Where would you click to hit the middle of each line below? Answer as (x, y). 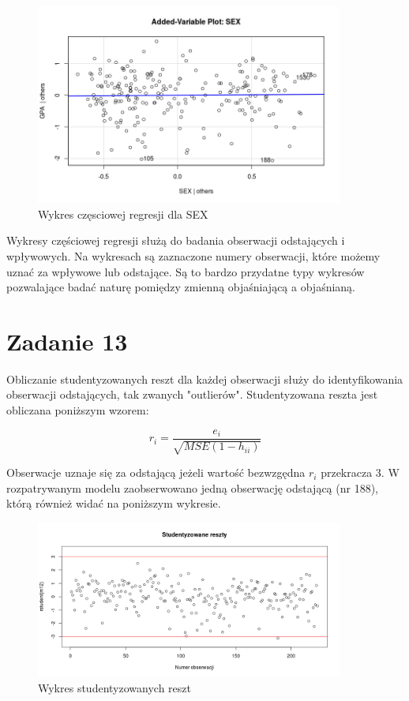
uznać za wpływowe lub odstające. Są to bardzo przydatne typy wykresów (186, 271)
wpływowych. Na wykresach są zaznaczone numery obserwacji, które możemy (193, 255)
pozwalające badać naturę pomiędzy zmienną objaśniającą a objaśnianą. (181, 287)
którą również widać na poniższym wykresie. (114, 503)
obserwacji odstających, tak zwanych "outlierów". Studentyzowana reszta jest (192, 394)
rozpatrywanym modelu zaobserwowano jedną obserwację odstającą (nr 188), (192, 487)
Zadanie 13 (67, 341)
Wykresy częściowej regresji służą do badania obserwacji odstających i (176, 240)
